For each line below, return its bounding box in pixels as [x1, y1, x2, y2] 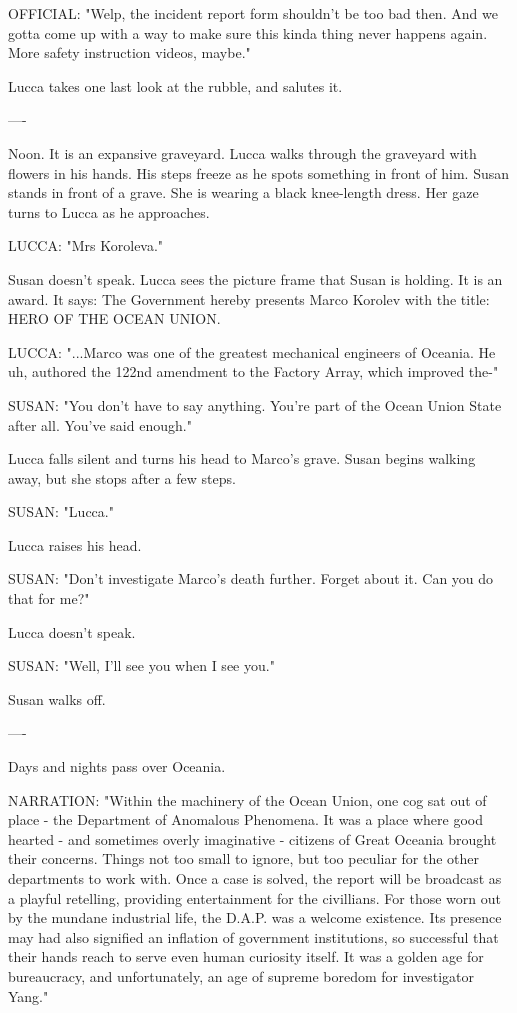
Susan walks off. [8, 688, 106, 709]
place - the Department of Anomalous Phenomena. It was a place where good [8, 809, 484, 830]
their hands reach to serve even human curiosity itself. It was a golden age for [8, 946, 484, 967]
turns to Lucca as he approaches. [8, 201, 210, 222]
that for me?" [8, 588, 90, 609]
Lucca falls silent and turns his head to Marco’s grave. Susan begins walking [8, 448, 476, 469]
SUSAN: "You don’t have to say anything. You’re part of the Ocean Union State [8, 394, 502, 415]
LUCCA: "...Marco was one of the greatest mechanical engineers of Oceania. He [8, 341, 496, 362]
